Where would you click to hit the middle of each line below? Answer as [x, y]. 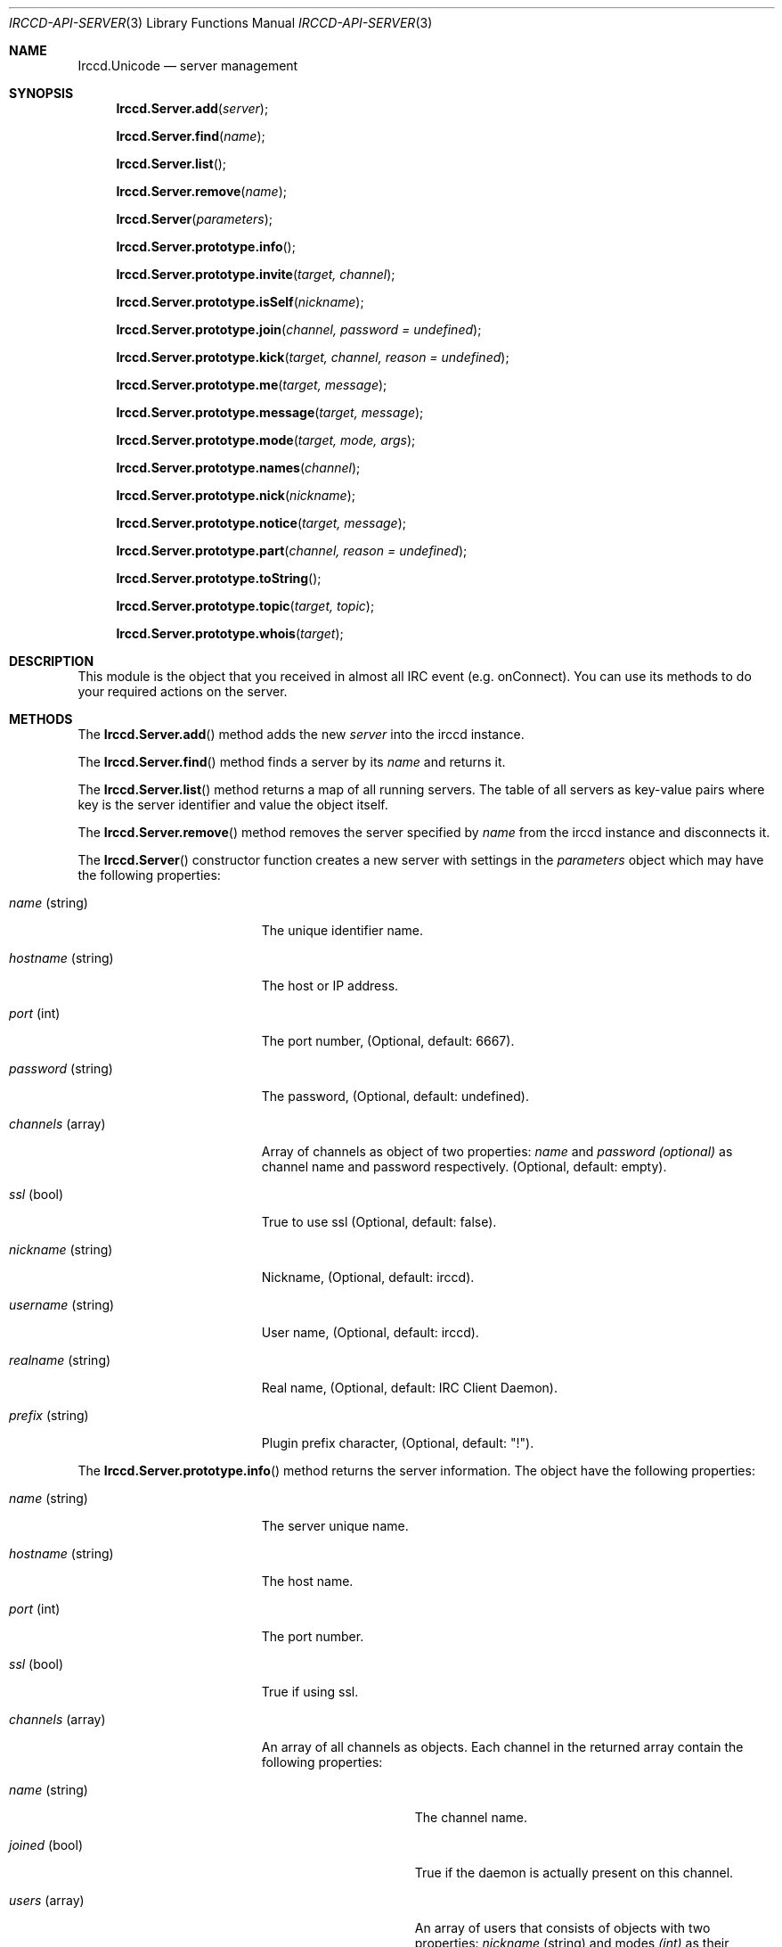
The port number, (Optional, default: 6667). [388, 1041]
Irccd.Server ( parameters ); [195, 219]
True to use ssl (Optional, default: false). [379, 1222]
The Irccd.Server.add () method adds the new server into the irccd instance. [301, 734]
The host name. [307, 1581]
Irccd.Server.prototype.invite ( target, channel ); [256, 274]
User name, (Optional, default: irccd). [370, 1332]
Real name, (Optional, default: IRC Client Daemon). [409, 1388]
